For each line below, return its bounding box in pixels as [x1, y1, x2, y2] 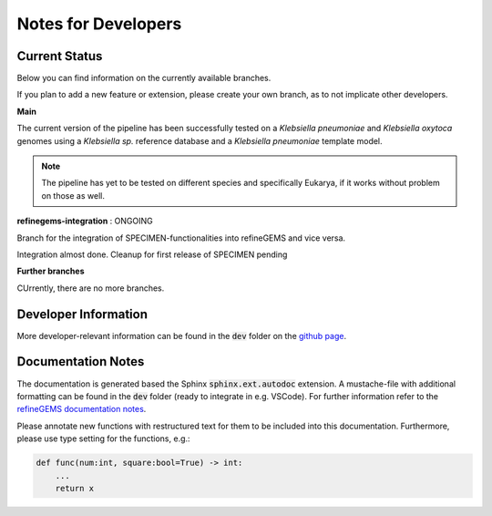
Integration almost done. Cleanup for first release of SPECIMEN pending [16, 249, 288, 260]
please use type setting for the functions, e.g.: [16, 433, 190, 444]
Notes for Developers [16, 14, 182, 34]
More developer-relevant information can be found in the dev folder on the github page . [16, 330, 346, 341]
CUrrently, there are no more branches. [16, 283, 165, 294]
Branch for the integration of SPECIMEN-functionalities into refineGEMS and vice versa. [16, 232, 346, 243]
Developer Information [16, 306, 149, 322]
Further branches [16, 265, 85, 277]
